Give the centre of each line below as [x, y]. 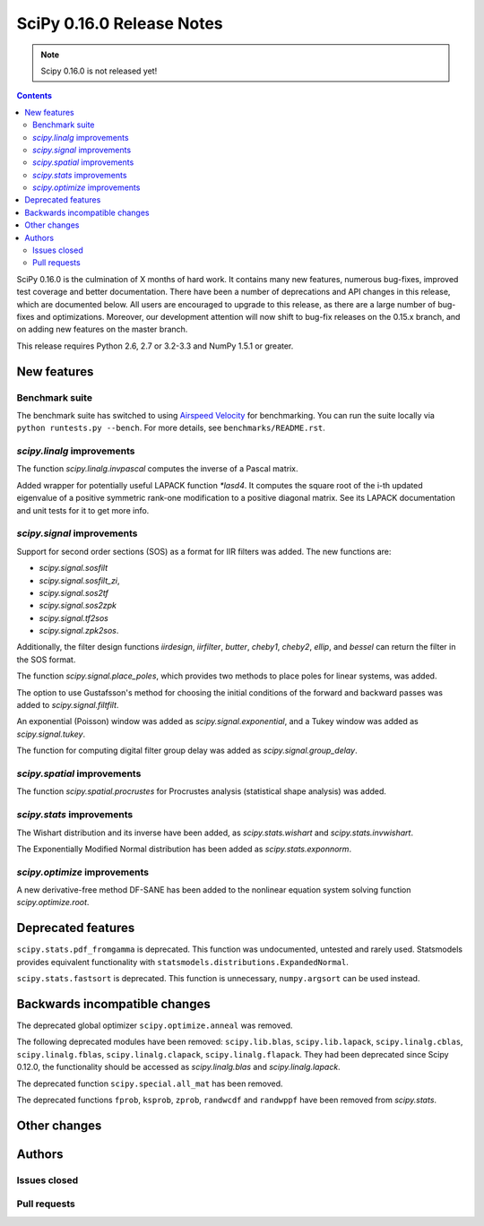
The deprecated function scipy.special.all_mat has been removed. [150, 1084]
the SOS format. [46, 660]
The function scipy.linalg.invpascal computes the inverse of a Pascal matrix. [157, 469]
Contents [35, 96]
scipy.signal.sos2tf [74, 592]
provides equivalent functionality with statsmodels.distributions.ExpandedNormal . [182, 962]
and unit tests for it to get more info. [83, 510]
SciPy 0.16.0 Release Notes [120, 23]
